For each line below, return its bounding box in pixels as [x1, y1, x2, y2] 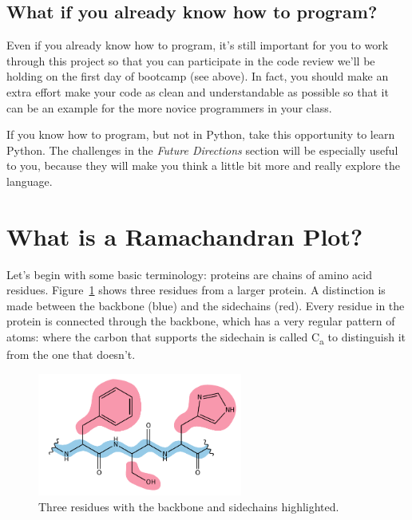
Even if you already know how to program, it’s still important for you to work [6, 37, 389, 53]
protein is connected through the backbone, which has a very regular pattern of [6, 313, 395, 329]
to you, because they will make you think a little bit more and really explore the [6, 157, 400, 174]
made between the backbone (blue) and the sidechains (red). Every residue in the [6, 297, 405, 313]
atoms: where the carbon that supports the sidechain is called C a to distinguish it [6, 329, 406, 347]
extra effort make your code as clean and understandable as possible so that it [6, 83, 389, 100]
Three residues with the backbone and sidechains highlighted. [38, 498, 339, 514]
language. [6, 172, 53, 189]
